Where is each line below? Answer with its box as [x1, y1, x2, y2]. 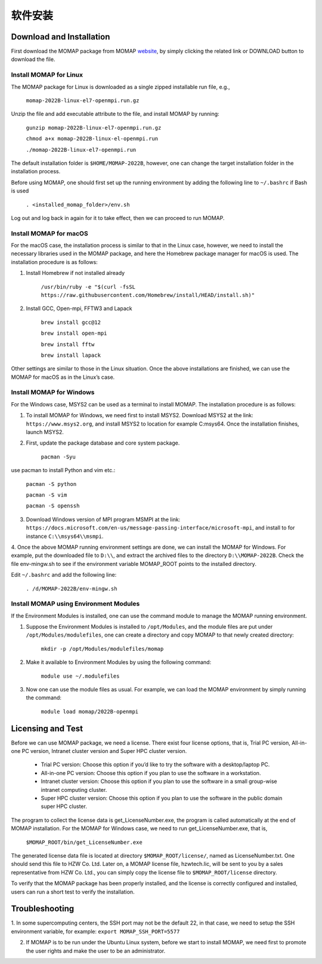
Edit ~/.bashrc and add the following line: [11, 571, 117, 579]
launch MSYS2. [26, 429, 64, 436]
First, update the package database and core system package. [26, 439, 180, 446]
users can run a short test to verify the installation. [11, 888, 135, 895]
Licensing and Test [11, 723, 83, 733]
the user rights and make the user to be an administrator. [26, 947, 166, 954]
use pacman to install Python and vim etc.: [11, 467, 116, 474]
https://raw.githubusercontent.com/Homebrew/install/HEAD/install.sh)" [41, 292, 255, 298]
